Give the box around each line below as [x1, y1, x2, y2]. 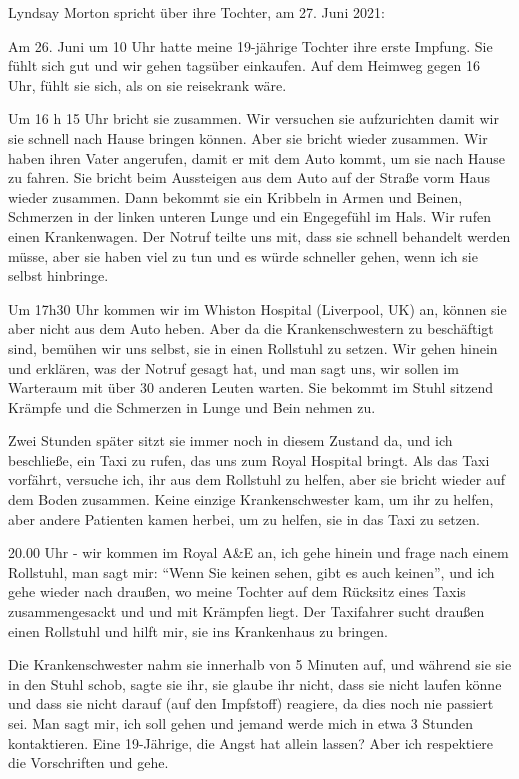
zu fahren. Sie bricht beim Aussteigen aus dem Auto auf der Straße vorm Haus [8, 167, 490, 188]
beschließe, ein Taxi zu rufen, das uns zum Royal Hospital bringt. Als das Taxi [8, 449, 490, 470]
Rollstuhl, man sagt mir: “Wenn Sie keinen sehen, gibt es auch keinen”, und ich [8, 561, 495, 582]
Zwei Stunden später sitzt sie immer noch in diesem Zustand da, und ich [8, 430, 453, 451]
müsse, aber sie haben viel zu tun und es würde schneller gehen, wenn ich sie [8, 245, 478, 266]
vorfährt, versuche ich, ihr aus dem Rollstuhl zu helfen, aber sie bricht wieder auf [8, 469, 506, 490]
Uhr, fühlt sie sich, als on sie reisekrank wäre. [8, 74, 287, 95]
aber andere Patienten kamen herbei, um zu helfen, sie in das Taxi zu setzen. [8, 508, 480, 529]
